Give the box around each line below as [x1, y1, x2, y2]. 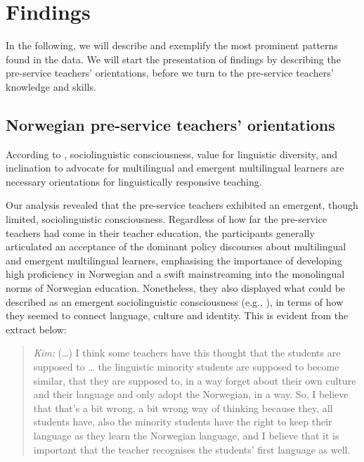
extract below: [6, 321, 67, 336]
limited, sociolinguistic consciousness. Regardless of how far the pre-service [6, 212, 327, 226]
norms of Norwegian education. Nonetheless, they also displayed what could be [6, 281, 346, 295]
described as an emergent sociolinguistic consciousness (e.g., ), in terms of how [6, 294, 344, 309]
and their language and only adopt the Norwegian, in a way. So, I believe [33, 387, 349, 402]
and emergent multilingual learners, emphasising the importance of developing [6, 252, 342, 267]
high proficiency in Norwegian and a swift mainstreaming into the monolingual [6, 267, 345, 281]
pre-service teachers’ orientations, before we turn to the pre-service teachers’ [6, 65, 334, 80]
